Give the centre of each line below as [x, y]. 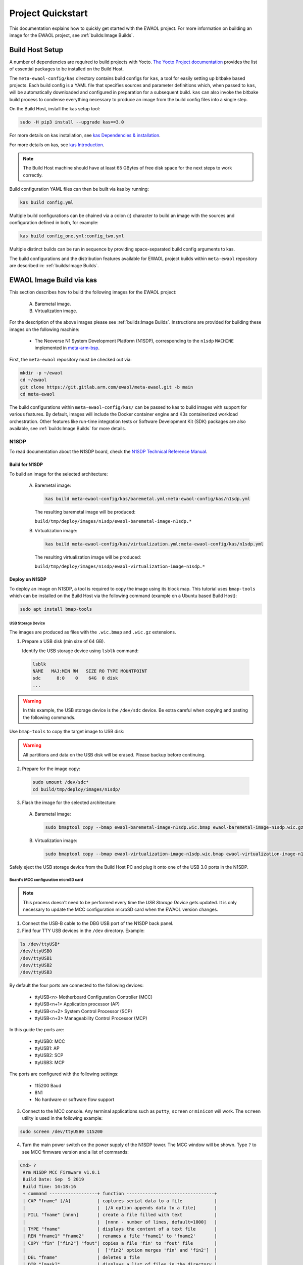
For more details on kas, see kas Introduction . [57, 145]
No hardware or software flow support [74, 1100]
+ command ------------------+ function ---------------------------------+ [120, 1194]
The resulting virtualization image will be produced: [88, 557]
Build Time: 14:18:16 [49, 1186]
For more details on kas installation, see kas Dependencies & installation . [85, 135]
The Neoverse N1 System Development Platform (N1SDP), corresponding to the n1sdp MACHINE [134, 341]
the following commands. [49, 717]
